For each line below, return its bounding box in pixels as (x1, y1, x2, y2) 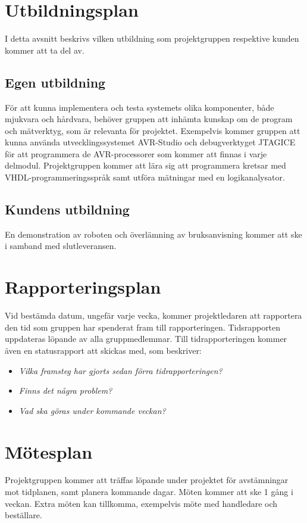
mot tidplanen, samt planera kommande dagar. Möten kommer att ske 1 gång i (5, 485, 293, 498)
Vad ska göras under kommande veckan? (18, 404, 166, 416)
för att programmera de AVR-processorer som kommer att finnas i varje (5, 147, 267, 160)
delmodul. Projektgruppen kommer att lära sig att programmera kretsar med (5, 159, 286, 172)
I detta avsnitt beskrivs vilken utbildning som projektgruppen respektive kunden (5, 32, 299, 45)
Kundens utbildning (5, 200, 130, 219)
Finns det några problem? (18, 384, 112, 397)
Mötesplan (5, 439, 93, 463)
